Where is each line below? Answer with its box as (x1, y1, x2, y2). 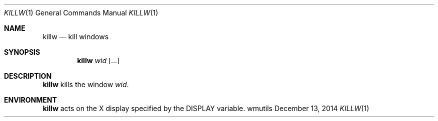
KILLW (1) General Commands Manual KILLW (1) (4, 8, 158, 17)
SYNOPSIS (4, 48, 40, 56)
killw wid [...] (77, 56, 120, 65)
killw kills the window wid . (42, 80, 129, 89)
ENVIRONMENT (4, 96, 57, 104)
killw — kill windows (42, 32, 109, 41)
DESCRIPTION (4, 72, 52, 80)
